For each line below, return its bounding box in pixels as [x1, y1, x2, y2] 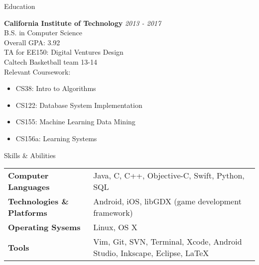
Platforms [8, 207, 47, 219]
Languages [8, 181, 50, 193]
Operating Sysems [8, 221, 81, 233]
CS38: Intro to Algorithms [15, 83, 96, 93]
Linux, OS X [93, 221, 137, 233]
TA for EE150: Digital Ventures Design [4, 47, 124, 57]
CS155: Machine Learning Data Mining [15, 116, 135, 127]
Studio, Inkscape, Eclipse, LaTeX [93, 247, 209, 259]
